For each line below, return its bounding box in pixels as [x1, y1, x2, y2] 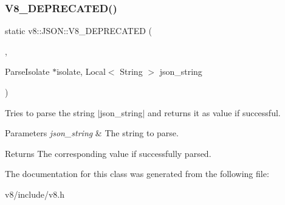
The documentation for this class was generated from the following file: [5, 167, 269, 180]
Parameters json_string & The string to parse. [5, 127, 179, 139]
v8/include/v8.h [5, 187, 65, 200]
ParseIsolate [5, 65, 50, 78]
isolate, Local [57, 65, 106, 78]
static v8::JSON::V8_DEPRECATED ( [5, 24, 153, 37]
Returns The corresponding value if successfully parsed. [5, 147, 211, 159]
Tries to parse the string [5, 106, 95, 119]
